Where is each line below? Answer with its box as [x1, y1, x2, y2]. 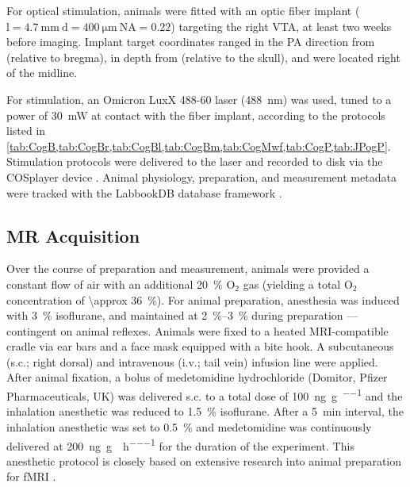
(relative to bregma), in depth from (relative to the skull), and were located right [6, 48, 400, 65]
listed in [6, 122, 46, 139]
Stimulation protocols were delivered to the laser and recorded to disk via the [6, 153, 383, 170]
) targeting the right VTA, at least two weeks [171, 17, 392, 34]
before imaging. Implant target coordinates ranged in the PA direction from [6, 33, 375, 50]
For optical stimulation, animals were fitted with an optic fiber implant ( [6, 2, 360, 18]
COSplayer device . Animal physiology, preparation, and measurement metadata [6, 168, 397, 185]
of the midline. [6, 64, 78, 81]
